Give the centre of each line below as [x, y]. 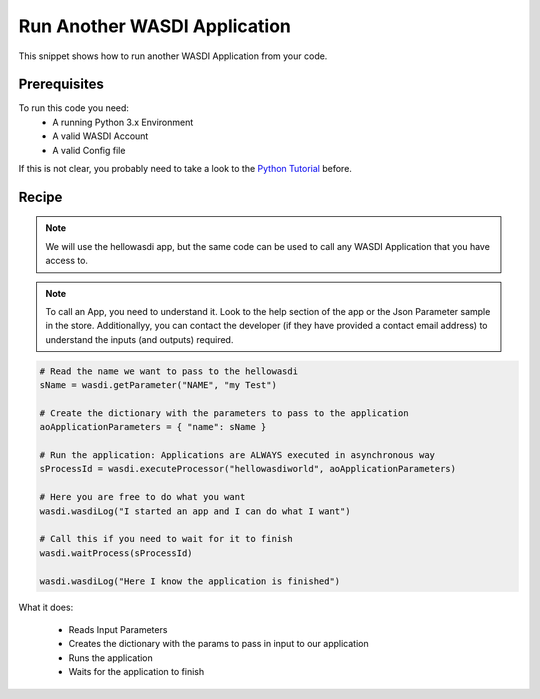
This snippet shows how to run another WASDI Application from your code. [173, 56]
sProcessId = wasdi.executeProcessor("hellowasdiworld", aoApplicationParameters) [248, 469]
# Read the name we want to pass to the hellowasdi [169, 371]
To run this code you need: [74, 108]
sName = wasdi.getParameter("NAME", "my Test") [158, 385]
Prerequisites [61, 84]
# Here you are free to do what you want [142, 497]
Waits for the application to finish [136, 672]
